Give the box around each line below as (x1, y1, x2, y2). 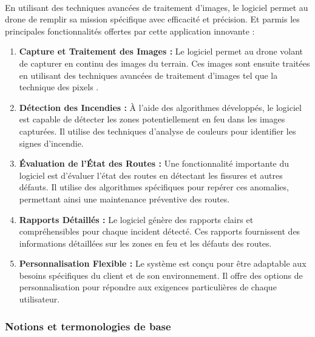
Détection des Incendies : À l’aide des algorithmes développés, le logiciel (19, 101, 302, 113)
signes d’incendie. (19, 136, 84, 149)
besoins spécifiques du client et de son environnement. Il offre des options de (19, 269, 303, 281)
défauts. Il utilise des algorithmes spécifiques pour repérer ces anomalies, (19, 181, 289, 193)
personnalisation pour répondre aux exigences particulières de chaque (19, 281, 277, 293)
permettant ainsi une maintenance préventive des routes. (19, 192, 230, 205)
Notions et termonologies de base (5, 318, 171, 333)
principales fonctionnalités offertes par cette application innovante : (5, 24, 255, 37)
